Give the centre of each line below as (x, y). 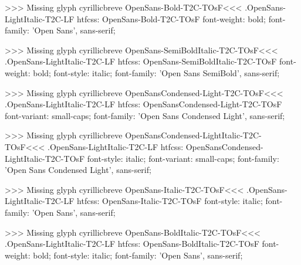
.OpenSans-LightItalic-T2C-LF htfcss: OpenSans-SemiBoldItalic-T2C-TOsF (141, 61)
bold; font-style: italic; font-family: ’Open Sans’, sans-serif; (138, 255)
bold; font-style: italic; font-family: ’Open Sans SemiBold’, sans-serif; (156, 72)
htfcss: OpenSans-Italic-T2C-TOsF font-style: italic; (170, 201)
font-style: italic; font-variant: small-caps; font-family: (183, 158)
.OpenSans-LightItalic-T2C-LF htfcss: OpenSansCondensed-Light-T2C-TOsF (143, 104)
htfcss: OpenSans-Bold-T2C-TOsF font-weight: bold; (172, 18)
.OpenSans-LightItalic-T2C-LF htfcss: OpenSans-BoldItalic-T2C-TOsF (132, 244)
